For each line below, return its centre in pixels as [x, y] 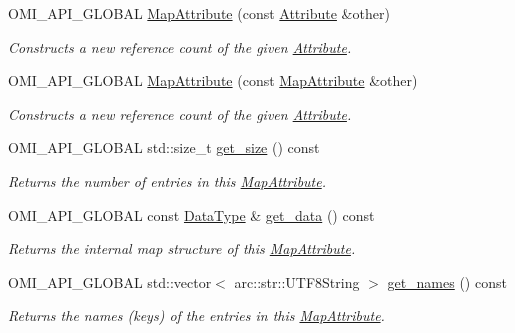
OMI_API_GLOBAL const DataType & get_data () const [191, 214]
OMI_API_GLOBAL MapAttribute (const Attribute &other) [199, 13]
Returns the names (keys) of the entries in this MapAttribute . [196, 315]
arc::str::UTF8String [297, 281]
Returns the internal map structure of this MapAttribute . [182, 248]
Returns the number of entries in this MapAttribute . [167, 180]
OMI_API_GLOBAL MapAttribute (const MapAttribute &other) [213, 80]
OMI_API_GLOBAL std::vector [110, 281]
